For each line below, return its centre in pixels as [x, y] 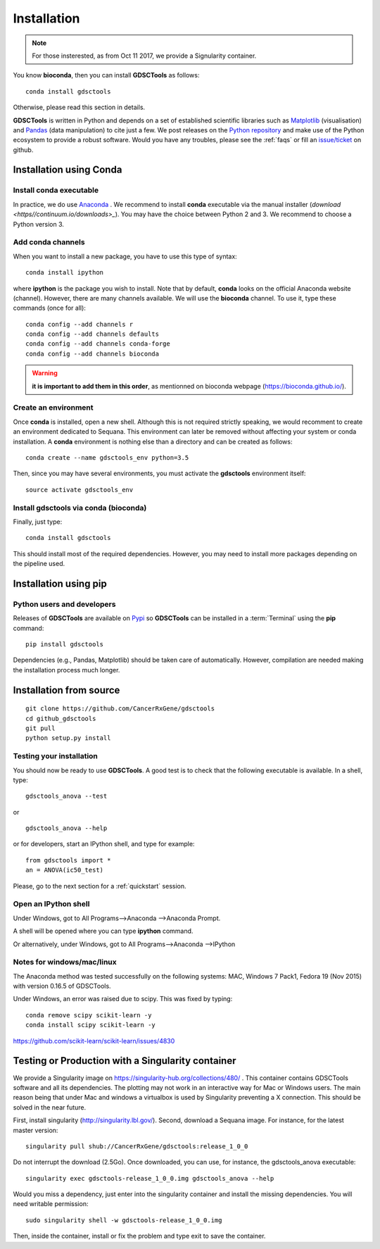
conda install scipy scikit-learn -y [91, 1025]
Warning [45, 373]
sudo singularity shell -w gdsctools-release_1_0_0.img [124, 1220]
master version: [36, 1130]
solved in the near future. [50, 1107]
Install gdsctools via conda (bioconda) [80, 508]
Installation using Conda [68, 170]
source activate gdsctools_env [80, 490]
